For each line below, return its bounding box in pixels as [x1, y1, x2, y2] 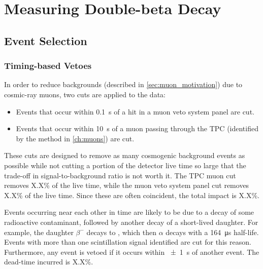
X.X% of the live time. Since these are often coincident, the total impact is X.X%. [4, 189, 259, 200]
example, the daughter [4, 226, 74, 237]
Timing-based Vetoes [4, 59, 92, 72]
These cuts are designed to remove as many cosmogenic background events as [4, 150, 245, 161]
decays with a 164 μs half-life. [166, 226, 259, 237]
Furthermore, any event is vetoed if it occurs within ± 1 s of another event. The [4, 246, 259, 257]
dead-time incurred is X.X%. [4, 256, 93, 267]
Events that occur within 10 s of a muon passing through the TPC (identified [16, 123, 258, 134]
